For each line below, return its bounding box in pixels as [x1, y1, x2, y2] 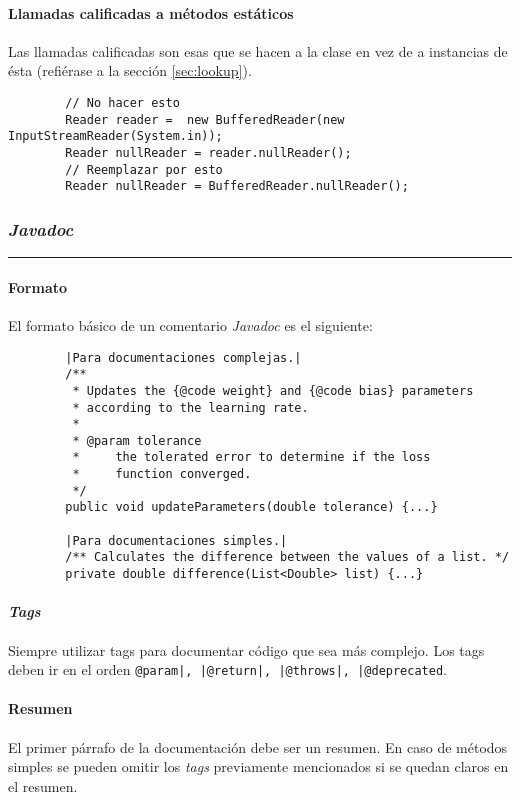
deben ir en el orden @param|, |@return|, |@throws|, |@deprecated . [8, 659, 447, 680]
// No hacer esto [65, 95, 180, 110]
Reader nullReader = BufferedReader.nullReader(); [65, 179, 409, 194]
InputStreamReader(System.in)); [8, 129, 223, 144]
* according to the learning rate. [72, 400, 309, 415]
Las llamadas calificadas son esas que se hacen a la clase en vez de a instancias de [8, 40, 508, 61]
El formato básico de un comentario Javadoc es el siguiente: [8, 314, 373, 335]
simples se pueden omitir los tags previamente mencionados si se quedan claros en [8, 756, 509, 777]
